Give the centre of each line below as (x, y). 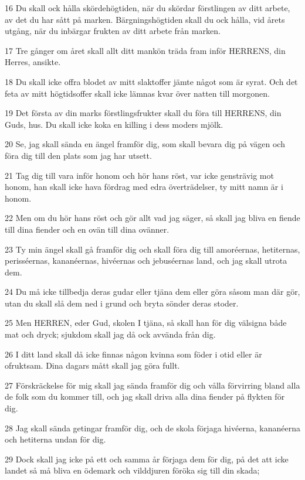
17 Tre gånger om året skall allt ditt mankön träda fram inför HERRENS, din (145, 50)
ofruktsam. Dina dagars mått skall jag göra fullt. (92, 365)
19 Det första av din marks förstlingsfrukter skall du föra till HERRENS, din (143, 113)
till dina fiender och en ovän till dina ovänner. (87, 229)
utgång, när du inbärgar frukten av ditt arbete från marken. (113, 31)
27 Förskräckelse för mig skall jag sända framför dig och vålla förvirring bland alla (152, 385)
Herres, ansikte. (33, 62)
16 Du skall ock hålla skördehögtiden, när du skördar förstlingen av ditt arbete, (148, 8)
